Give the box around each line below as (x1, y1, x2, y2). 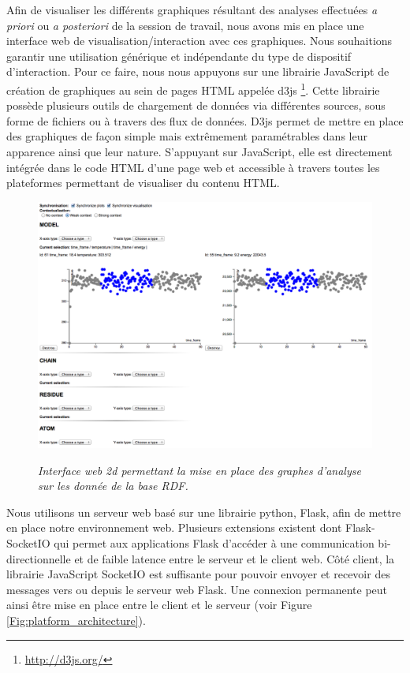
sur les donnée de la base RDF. (38, 477, 188, 494)
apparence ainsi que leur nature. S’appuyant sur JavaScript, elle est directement (6, 144, 393, 159)
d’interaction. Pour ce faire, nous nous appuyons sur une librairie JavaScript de (6, 63, 389, 80)
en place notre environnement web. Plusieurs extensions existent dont (6, 519, 342, 536)
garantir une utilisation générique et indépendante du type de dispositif (6, 47, 352, 64)
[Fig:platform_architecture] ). (6, 611, 146, 628)
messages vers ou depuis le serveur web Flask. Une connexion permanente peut (6, 581, 388, 597)
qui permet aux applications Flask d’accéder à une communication (54, 534, 375, 551)
